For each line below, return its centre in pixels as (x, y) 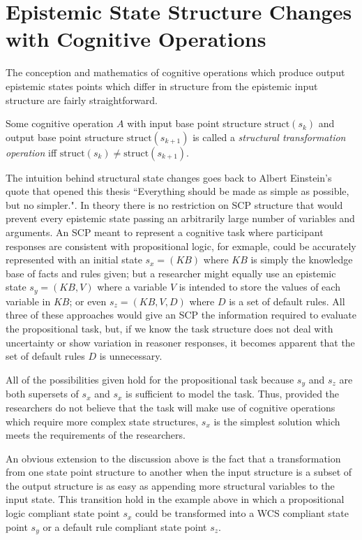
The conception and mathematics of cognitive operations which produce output (175, 72)
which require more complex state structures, (102, 421)
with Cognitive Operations (136, 39)
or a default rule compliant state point (125, 526)
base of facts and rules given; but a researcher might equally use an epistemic (171, 273)
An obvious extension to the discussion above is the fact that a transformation (173, 458)
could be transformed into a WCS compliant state (242, 513)
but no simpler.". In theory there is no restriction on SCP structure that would (174, 204)
